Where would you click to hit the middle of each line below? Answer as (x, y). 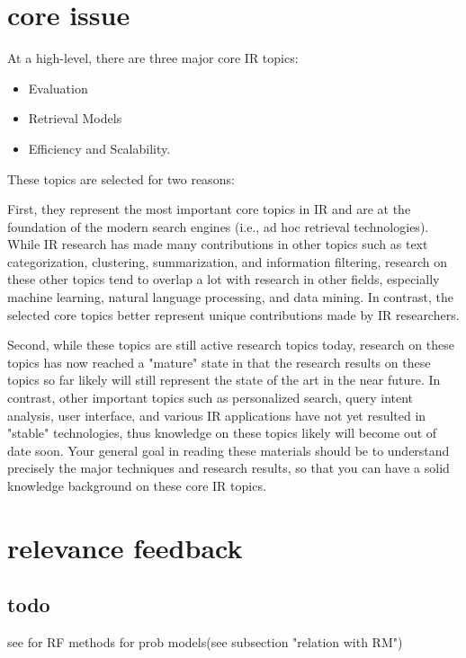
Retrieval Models (75, 118)
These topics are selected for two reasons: (121, 178)
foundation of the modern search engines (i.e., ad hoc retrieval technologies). (218, 226)
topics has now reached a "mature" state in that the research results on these (219, 362)
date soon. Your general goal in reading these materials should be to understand (229, 450)
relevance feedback (125, 547)
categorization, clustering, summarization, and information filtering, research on (227, 261)
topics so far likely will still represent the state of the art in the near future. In (224, 380)
